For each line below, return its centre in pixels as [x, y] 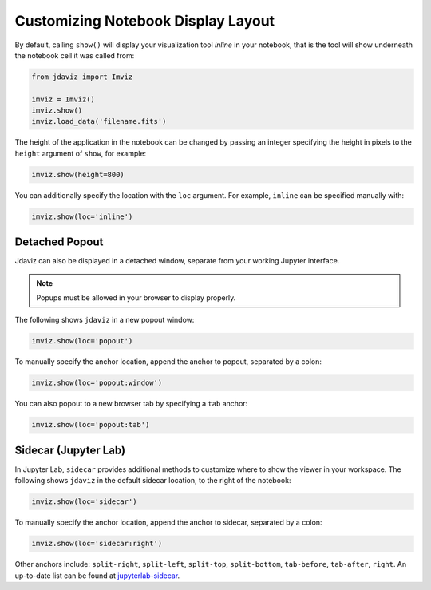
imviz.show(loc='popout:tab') [91, 425]
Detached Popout [59, 242]
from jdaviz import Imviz [82, 77]
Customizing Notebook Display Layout [145, 21]
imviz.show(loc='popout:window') [97, 383]
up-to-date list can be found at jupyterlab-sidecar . [97, 576]
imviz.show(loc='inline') [82, 216]
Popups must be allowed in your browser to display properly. [136, 298]
